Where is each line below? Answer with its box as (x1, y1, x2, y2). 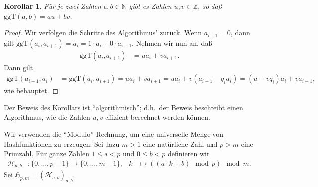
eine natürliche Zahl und (143, 138, 218, 149)
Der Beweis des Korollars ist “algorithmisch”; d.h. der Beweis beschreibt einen (4, 102, 243, 112)
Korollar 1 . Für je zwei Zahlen (4, 1, 101, 11)
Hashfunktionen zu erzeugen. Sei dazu (4, 138, 120, 149)
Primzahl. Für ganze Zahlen (4, 148, 89, 159)
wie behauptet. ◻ (4, 85, 59, 96)
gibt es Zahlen (129, 1, 172, 11)
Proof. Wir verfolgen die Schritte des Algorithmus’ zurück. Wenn (4, 27, 202, 38)
